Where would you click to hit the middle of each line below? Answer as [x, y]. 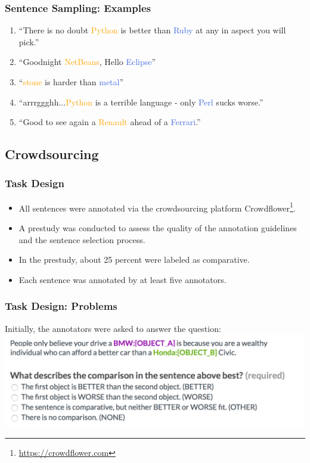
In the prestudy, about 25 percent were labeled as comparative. [134, 260]
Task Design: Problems [61, 306]
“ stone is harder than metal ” [71, 82]
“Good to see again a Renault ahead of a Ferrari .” [110, 122]
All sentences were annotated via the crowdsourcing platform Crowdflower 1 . [157, 207]
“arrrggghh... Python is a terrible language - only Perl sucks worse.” [141, 102]
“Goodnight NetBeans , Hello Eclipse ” [87, 62]
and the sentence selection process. [82, 239]
